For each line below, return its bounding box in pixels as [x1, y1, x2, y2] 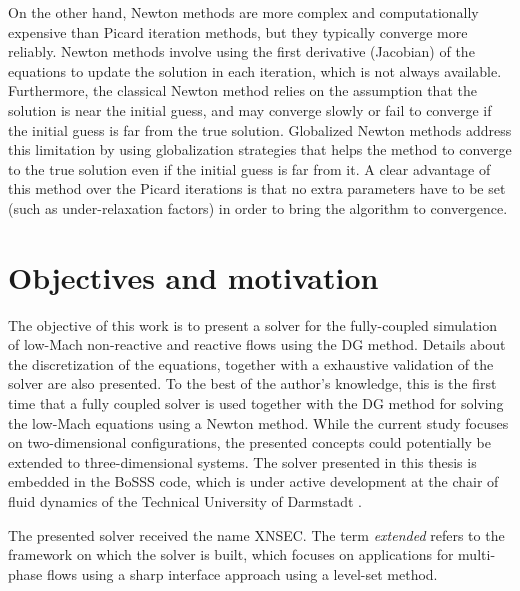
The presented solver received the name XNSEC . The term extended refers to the [8, 524, 505, 545]
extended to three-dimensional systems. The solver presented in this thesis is [8, 451, 477, 472]
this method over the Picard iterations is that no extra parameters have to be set [8, 178, 506, 199]
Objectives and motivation [8, 256, 379, 297]
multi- [458, 544, 496, 565]
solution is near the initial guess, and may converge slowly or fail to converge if [8, 99, 492, 120]
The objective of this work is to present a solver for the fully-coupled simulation [8, 314, 497, 335]
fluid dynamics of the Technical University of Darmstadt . [8, 491, 363, 511]
